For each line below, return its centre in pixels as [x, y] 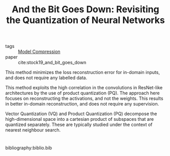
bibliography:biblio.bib [29, 148]
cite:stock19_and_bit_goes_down [52, 63]
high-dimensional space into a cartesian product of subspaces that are [80, 119]
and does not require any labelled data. [46, 78]
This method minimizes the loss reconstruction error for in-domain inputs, [83, 72]
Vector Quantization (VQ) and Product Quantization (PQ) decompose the [81, 114]
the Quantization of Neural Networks [86, 20]
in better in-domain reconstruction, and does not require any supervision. [82, 104]
